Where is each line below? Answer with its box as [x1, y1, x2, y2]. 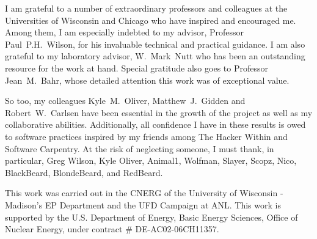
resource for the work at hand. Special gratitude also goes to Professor [5, 61, 268, 74]
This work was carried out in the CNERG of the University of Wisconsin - [5, 186, 283, 199]
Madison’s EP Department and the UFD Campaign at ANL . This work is [5, 198, 281, 211]
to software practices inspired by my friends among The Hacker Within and [5, 130, 288, 142]
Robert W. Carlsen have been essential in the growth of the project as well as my [5, 106, 313, 119]
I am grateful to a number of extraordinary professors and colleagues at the [5, 2, 288, 14]
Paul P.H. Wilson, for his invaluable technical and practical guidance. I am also [5, 37, 305, 50]
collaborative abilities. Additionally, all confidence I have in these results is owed [5, 118, 306, 131]
